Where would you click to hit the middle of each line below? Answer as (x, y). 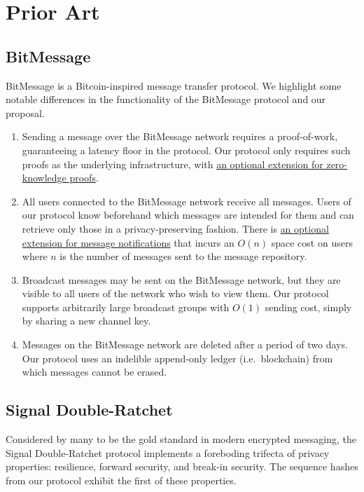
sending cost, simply (308, 307)
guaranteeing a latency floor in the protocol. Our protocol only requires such (186, 150)
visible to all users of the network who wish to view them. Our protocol (175, 293)
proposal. (25, 112)
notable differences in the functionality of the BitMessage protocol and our (166, 99)
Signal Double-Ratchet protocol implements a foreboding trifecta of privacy (168, 452)
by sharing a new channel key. (86, 321)
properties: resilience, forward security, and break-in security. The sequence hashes (182, 466)
